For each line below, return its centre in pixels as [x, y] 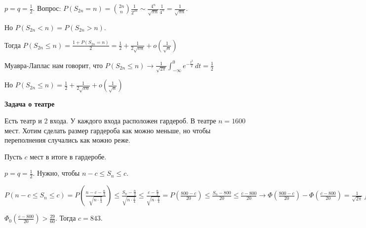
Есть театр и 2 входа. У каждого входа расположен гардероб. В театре [110, 121]
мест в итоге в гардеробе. [68, 156]
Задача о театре [30, 104]
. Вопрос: [47, 8]
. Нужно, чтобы [56, 173]
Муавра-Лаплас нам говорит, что [54, 65]
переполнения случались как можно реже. [67, 140]
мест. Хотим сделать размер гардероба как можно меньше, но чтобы [108, 130]
